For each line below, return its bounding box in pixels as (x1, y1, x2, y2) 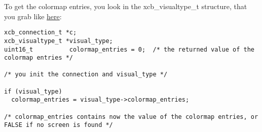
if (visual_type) (4, 87, 62, 95)
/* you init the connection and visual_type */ (4, 71, 168, 78)
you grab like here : (4, 11, 62, 21)
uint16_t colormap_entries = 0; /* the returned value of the (4, 46, 254, 53)
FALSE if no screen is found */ (4, 121, 113, 129)
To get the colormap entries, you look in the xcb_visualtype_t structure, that (4, 1, 247, 11)
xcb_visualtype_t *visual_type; (4, 37, 113, 45)
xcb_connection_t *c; (4, 29, 77, 36)
